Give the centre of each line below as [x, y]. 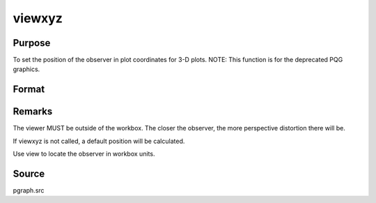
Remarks [33, 112]
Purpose [32, 43]
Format [29, 90]
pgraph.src [29, 190]
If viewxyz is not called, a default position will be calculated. [99, 141]
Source [29, 173]
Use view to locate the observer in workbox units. [84, 154]
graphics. [26, 69]
